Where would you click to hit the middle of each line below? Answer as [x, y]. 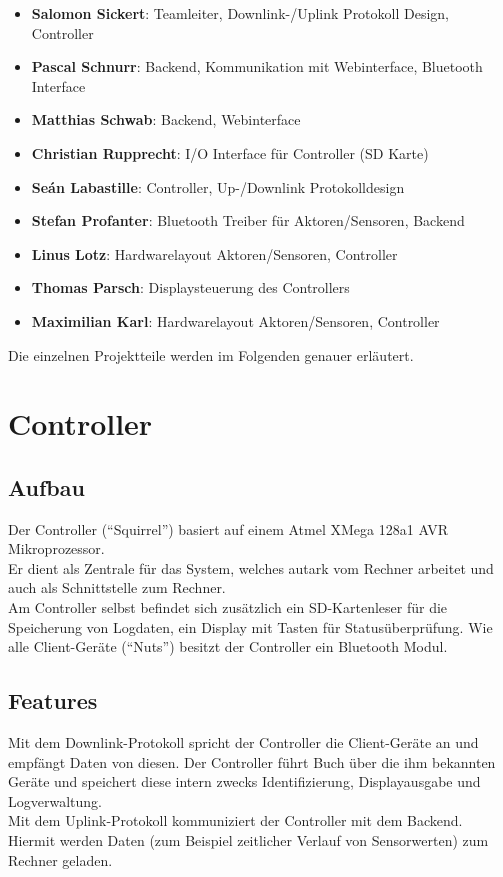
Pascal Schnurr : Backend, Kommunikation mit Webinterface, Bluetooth [257, 66]
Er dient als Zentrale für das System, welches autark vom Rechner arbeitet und [251, 567]
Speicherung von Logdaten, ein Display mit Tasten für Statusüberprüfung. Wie [250, 626]
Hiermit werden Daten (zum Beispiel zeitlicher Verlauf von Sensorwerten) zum [248, 840]
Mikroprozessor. [56, 548]
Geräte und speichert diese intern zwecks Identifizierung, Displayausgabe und [244, 781]
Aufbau [46, 486]
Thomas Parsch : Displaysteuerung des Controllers [190, 287]
